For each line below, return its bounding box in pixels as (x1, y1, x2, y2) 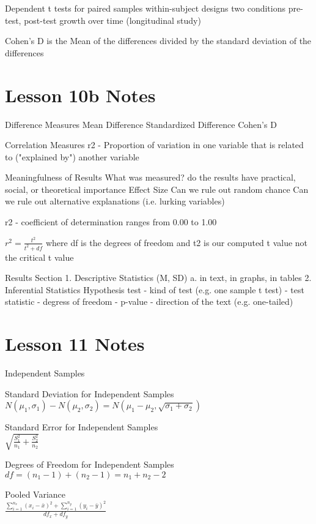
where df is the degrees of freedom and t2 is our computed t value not (45, 236, 308, 249)
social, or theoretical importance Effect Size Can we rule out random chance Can (5, 182, 309, 195)
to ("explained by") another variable (5, 150, 139, 163)
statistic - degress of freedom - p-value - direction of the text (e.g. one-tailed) (5, 295, 293, 308)
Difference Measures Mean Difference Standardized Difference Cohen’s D (5, 118, 277, 130)
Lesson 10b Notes (5, 82, 156, 107)
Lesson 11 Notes (5, 331, 145, 356)
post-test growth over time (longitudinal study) (24, 13, 201, 26)
